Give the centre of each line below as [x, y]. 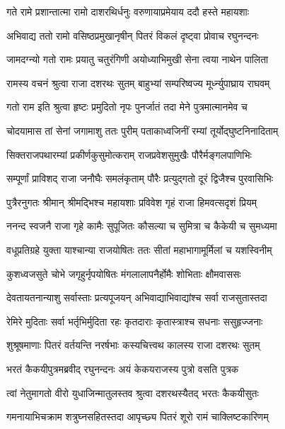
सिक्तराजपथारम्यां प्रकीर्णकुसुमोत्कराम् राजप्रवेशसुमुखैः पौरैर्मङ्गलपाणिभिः [129, 154]
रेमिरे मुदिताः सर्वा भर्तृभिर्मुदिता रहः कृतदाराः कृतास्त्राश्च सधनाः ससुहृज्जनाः [135, 321]
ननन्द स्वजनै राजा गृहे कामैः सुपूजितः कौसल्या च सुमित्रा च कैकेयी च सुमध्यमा [142, 226]
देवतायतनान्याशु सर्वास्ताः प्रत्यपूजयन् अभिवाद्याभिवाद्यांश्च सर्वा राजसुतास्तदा [137, 297]
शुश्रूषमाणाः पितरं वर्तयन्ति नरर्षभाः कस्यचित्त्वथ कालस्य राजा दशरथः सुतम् [133, 345]
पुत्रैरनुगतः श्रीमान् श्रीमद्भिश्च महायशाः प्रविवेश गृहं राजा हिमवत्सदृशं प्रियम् [132, 202]
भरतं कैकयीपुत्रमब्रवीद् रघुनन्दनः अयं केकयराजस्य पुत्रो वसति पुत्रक [123, 368]
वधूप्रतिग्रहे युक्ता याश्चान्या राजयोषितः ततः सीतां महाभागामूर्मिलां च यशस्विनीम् [139, 249]
